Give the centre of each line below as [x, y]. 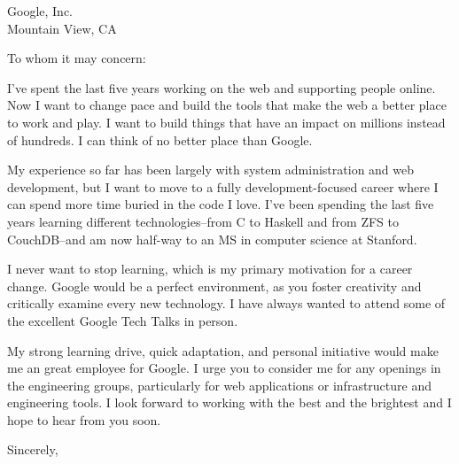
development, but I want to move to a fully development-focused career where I [223, 186]
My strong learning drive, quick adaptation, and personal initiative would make [223, 350]
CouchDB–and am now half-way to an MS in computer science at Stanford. [212, 239]
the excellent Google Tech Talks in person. [123, 320]
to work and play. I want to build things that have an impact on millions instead [226, 122]
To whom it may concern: [77, 58]
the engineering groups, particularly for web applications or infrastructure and [219, 385]
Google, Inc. [40, 11]
